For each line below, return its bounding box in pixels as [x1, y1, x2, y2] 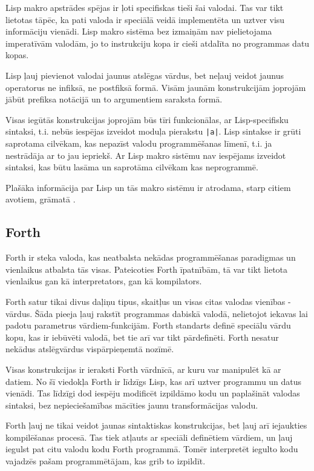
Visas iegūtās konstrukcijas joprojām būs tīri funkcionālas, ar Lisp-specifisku [5, 113, 289, 125]
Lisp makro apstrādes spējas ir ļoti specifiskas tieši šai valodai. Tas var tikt [5, 1, 284, 13]
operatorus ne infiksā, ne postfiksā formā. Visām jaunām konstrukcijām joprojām [5, 81, 306, 93]
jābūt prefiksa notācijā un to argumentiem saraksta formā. [5, 93, 223, 105]
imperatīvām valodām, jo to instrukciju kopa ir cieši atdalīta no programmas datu [5, 36, 310, 49]
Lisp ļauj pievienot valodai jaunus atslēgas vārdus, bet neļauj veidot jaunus [5, 68, 284, 81]
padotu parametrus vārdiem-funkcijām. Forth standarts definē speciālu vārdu [5, 319, 291, 332]
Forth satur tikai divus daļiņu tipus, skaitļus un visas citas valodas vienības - [5, 295, 291, 307]
